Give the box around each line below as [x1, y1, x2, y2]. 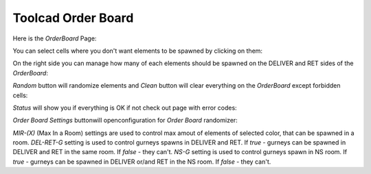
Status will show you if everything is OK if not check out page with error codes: [12, 103, 237, 112]
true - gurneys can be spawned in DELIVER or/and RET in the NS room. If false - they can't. [12, 158, 271, 166]
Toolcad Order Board [12, 10, 134, 25]
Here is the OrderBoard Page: [12, 34, 97, 42]
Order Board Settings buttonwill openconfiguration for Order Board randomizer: [12, 116, 238, 125]
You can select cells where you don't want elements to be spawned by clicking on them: [12, 47, 263, 55]
